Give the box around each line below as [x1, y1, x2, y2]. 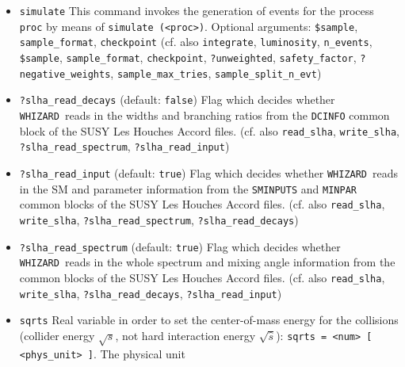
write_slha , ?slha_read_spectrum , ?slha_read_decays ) [19, 211, 299, 227]
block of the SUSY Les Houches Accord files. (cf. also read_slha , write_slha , [19, 122, 399, 139]
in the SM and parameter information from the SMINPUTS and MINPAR [19, 180, 357, 197]
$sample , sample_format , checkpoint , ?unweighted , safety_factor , [19, 48, 357, 65]
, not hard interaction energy [115, 327, 256, 343]
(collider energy [19, 327, 95, 343]
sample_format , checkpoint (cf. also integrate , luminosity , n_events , [19, 33, 373, 50]
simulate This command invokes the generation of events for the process [19, 2, 374, 18]
